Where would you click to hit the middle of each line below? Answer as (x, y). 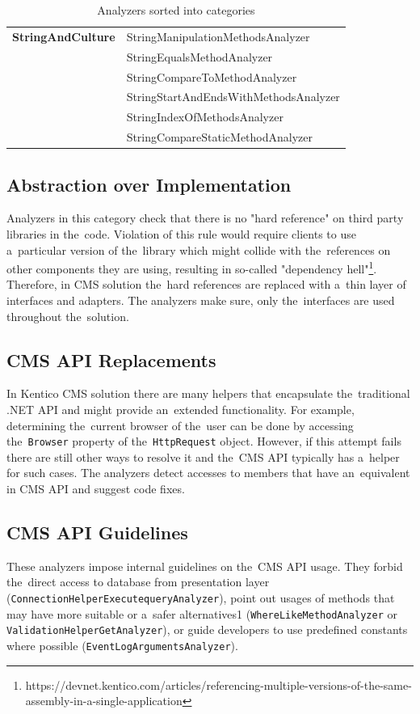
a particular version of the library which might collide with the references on (199, 249)
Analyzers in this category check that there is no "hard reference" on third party (205, 218)
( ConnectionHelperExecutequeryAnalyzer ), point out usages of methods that (201, 597)
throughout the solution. (68, 316)
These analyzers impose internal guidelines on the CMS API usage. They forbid (205, 566)
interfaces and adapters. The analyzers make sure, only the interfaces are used (201, 300)
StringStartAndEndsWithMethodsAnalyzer (233, 97)
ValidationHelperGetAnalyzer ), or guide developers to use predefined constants (207, 630)
